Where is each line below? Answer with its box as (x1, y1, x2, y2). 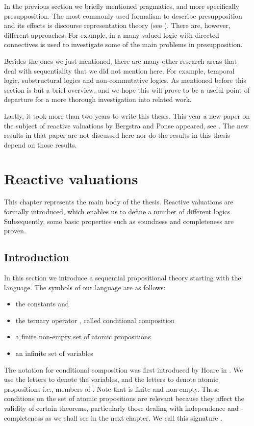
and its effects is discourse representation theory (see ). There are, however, (4, 20, 230, 30)
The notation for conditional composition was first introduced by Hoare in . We (4, 364, 243, 375)
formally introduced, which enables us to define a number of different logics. (4, 206, 232, 217)
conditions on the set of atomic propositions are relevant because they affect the (4, 393, 245, 403)
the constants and (15, 299, 69, 309)
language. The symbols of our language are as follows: (4, 282, 166, 292)
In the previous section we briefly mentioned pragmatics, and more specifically (4, 1, 239, 11)
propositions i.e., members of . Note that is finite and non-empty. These (4, 383, 220, 394)
